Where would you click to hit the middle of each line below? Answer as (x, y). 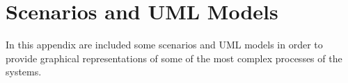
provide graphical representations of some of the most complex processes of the (174, 58)
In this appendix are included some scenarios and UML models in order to (164, 45)
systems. (24, 72)
